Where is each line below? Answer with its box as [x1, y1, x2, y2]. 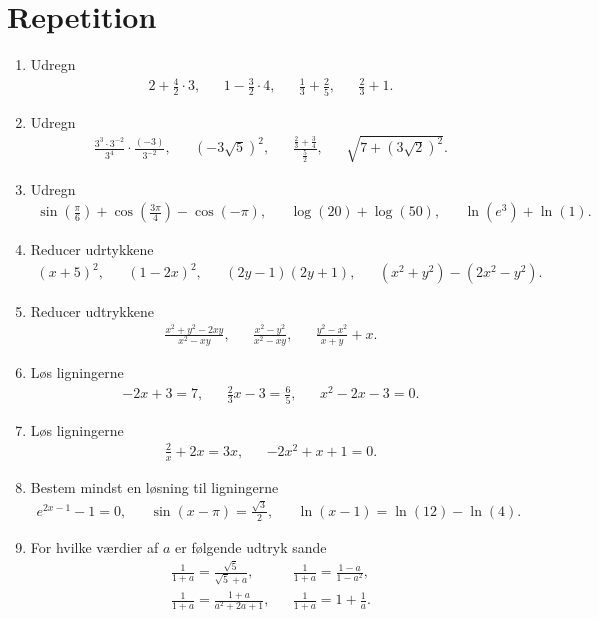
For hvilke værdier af [30, 536, 159, 557]
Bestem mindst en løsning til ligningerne [30, 476, 279, 497]
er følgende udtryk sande [175, 536, 327, 557]
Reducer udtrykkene [30, 300, 154, 321]
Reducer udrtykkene [30, 239, 154, 260]
